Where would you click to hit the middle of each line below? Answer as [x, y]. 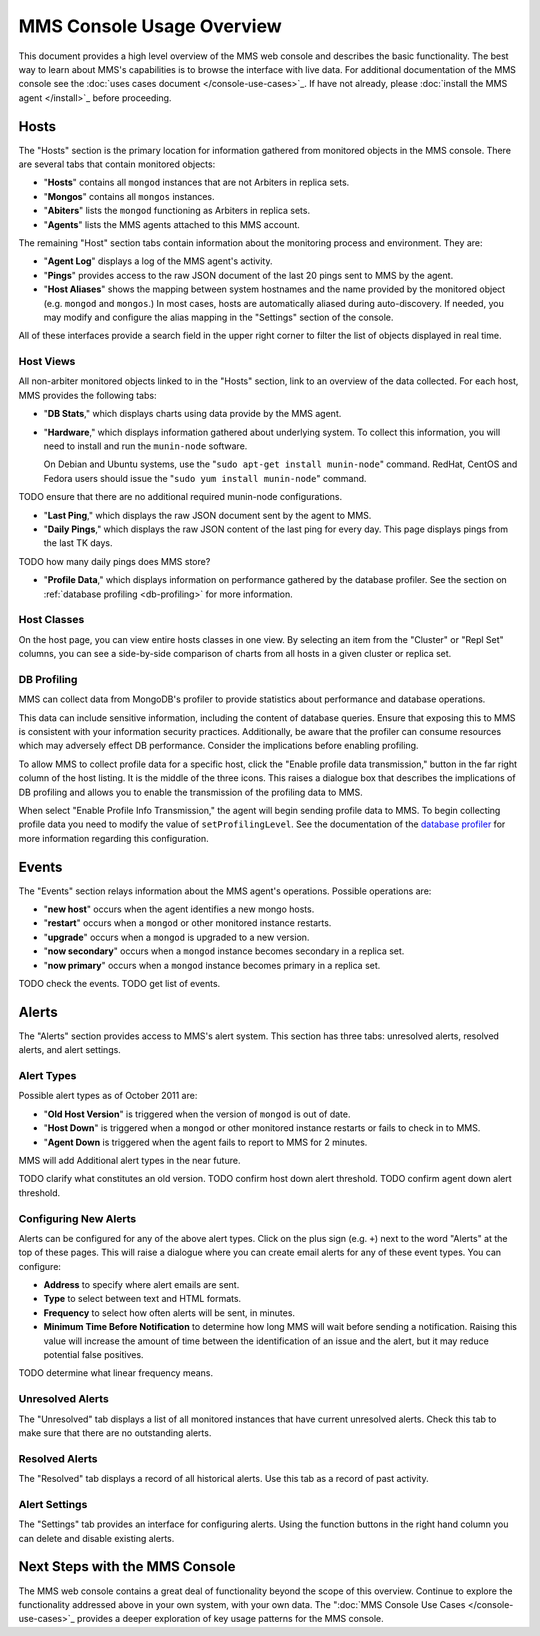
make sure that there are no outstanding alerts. [115, 1432]
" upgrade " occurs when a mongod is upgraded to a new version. [176, 937]
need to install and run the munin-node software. [145, 446]
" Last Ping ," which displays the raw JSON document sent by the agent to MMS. [207, 515]
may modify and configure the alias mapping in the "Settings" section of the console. [218, 317]
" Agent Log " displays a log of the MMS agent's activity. [158, 261]
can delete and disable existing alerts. [96, 1538]
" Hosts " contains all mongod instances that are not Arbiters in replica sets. [196, 182]
